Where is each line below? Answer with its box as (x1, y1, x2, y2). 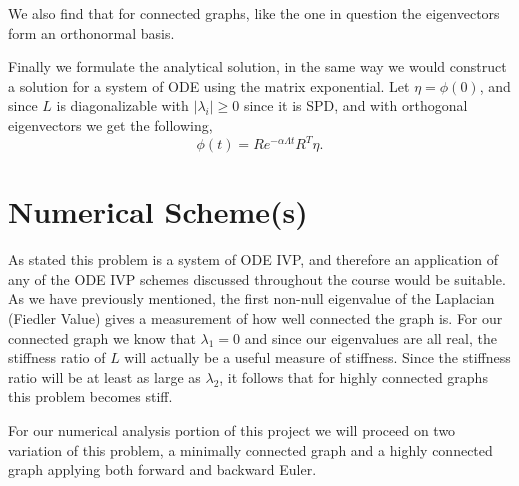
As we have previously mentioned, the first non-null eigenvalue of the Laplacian (8, 288, 495, 309)
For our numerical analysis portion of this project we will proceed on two (8, 419, 456, 440)
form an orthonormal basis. (8, 22, 175, 43)
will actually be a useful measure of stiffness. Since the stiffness (124, 347, 511, 368)
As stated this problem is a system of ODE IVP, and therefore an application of (8, 249, 498, 270)
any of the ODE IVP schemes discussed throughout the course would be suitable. (8, 268, 506, 289)
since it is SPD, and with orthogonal (243, 95, 468, 116)
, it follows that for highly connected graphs (219, 366, 488, 387)
